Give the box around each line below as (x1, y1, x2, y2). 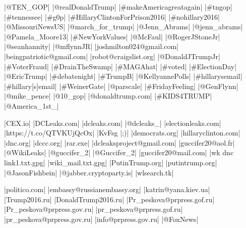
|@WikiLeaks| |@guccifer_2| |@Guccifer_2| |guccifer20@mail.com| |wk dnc (4, 147, 234, 158)
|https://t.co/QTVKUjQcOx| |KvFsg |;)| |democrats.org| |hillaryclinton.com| (4, 127, 240, 138)
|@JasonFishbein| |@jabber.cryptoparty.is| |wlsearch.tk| (4, 167, 174, 177)
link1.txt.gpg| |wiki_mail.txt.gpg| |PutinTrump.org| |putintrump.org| (4, 157, 217, 167)
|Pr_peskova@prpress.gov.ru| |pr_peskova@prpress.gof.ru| (4, 204, 183, 214)
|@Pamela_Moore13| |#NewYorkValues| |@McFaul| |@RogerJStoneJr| (4, 31, 220, 41)
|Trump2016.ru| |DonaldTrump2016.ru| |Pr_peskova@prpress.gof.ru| (4, 194, 215, 204)
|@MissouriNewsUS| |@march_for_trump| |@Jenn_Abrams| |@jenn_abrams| (4, 21, 243, 32)
